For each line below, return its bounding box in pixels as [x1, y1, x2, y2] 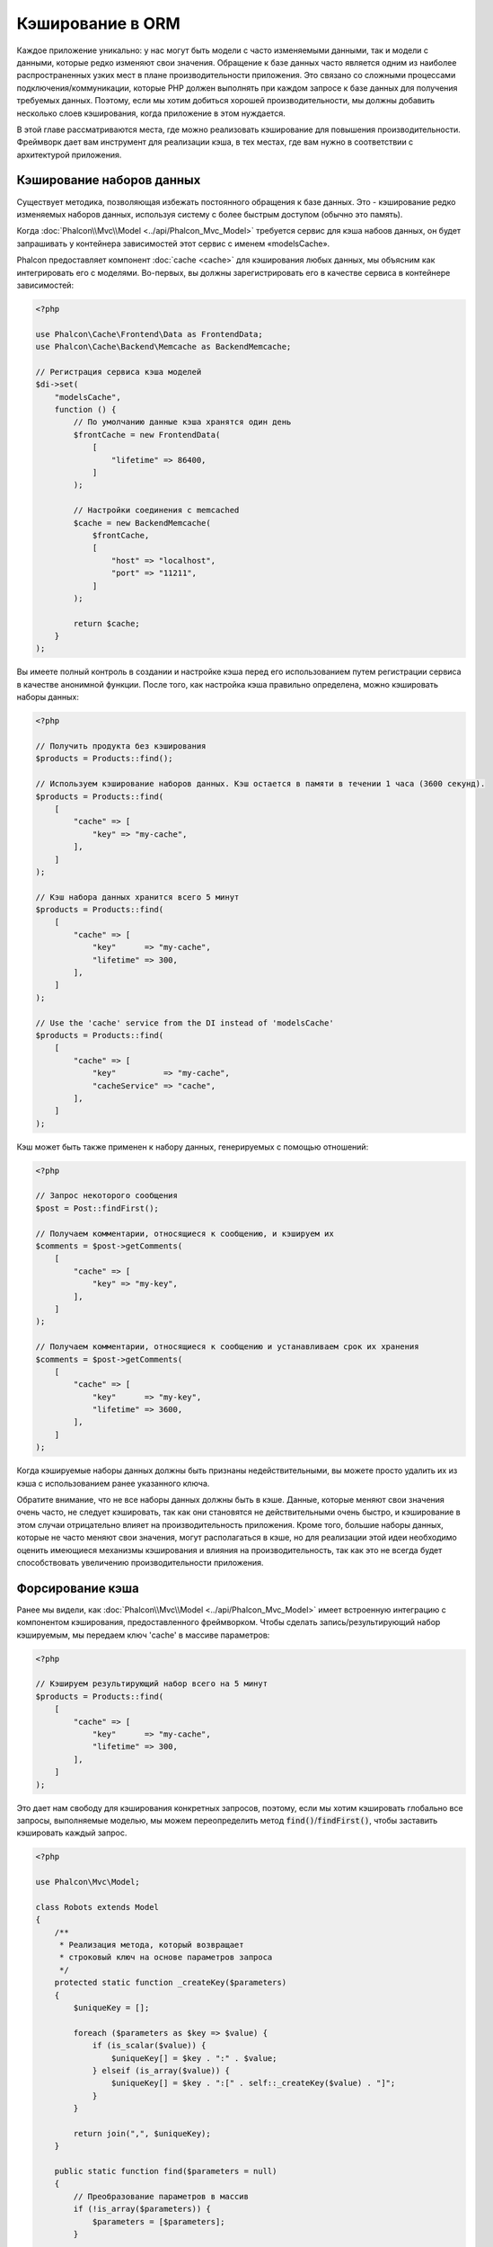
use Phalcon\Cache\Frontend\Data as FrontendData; [35, 329, 264, 339]
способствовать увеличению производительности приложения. [16, 1557, 264, 1568]
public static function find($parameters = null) [54, 2166, 277, 2177]
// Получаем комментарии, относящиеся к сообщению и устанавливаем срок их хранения [35, 1342, 419, 1352]
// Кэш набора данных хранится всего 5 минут [35, 892, 240, 902]
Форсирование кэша [16, 1580, 139, 1595]
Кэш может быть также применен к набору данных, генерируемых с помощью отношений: [16, 1141, 369, 1152]
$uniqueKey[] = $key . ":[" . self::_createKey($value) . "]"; [110, 2078, 396, 2089]
